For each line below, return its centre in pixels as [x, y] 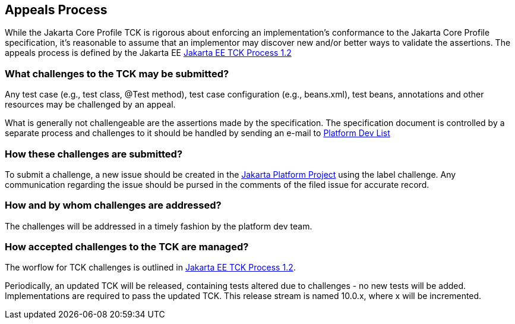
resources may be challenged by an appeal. [90, 105]
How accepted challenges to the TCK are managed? [127, 247]
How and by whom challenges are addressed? [113, 205]
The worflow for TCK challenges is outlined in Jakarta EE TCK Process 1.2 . [150, 268]
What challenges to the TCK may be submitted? [117, 73]
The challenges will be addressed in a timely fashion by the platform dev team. [159, 226]
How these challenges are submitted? [94, 154]
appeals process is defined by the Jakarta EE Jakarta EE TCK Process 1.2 [148, 53]
